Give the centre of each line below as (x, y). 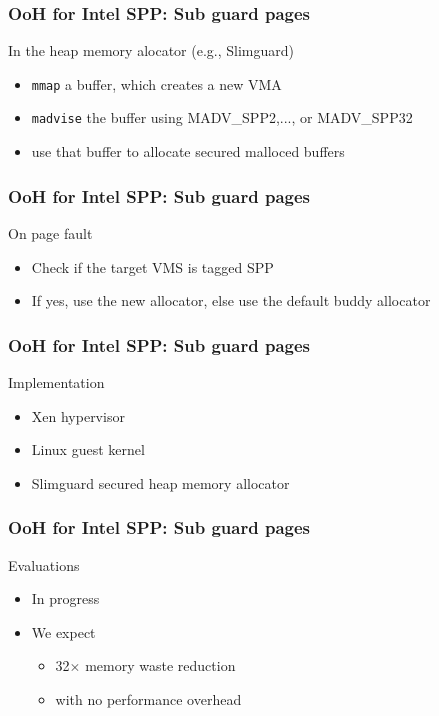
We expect (63, 631)
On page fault (50, 232)
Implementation (56, 381)
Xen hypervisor (78, 415)
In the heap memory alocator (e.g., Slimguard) (151, 50)
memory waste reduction (160, 665)
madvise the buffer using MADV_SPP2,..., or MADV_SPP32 (222, 117)
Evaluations (44, 564)
